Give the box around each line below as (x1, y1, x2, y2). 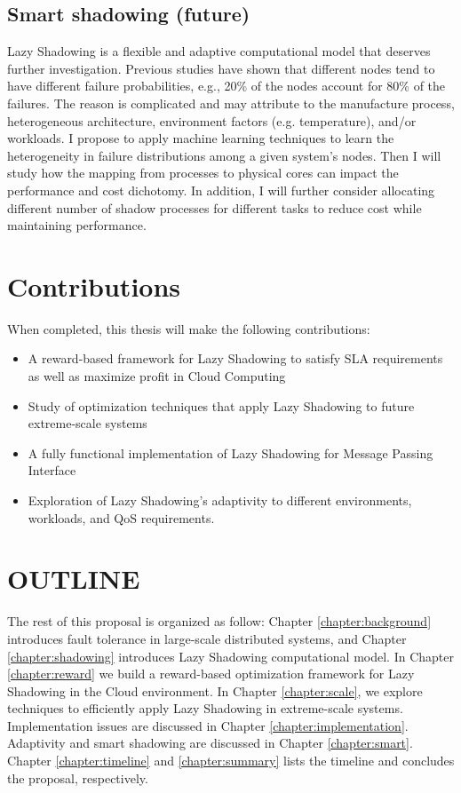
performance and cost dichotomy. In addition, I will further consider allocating (7, 180, 435, 199)
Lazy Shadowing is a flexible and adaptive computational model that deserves (7, 42, 431, 60)
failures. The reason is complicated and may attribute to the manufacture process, (7, 93, 455, 112)
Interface (28, 461, 76, 480)
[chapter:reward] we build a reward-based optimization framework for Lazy (7, 664, 415, 683)
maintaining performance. (7, 216, 147, 234)
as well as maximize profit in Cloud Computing (28, 367, 286, 385)
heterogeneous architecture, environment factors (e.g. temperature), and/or (7, 111, 417, 130)
